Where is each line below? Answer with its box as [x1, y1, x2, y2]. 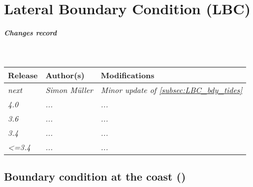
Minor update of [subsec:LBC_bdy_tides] [100, 84, 243, 95]
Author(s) [45, 69, 85, 81]
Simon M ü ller [45, 84, 93, 95]
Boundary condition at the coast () [4, 168, 186, 184]
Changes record [4, 27, 57, 37]
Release [8, 69, 38, 81]
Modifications [100, 69, 155, 81]
